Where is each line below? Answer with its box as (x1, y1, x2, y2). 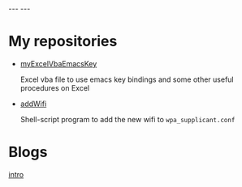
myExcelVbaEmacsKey (19, 58, 97, 68)
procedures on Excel (19, 83, 90, 92)
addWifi (19, 99, 47, 108)
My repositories (8, 32, 118, 51)
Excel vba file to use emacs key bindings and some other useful (19, 74, 234, 84)
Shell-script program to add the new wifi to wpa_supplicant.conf (19, 114, 236, 124)
